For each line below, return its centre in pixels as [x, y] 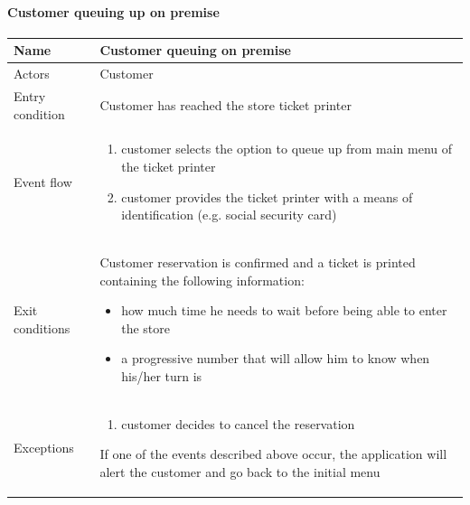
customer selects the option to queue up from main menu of [287, 149]
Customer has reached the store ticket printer [226, 104]
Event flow [43, 181]
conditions [42, 327]
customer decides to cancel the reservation [238, 423]
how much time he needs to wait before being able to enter [284, 310]
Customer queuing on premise [195, 50]
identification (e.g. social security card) [229, 215]
